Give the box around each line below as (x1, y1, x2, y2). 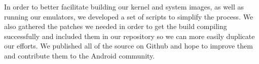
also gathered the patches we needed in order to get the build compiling (4, 21, 227, 31)
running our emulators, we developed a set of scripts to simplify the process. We (4, 11, 253, 21)
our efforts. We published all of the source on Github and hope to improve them (4, 40, 253, 51)
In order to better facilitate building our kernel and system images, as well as (4, 1, 244, 11)
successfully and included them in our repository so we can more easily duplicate (4, 30, 255, 41)
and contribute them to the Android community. (4, 50, 155, 60)
